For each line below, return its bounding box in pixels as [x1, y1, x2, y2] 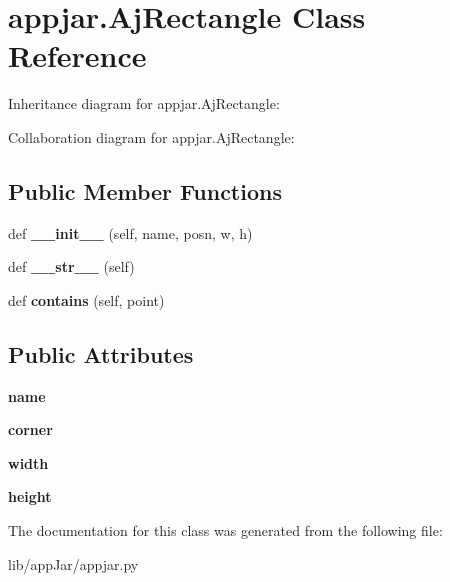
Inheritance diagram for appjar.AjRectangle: [8, 93, 280, 114]
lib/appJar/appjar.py [8, 553, 139, 574]
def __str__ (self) [8, 256, 135, 277]
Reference [8, 35, 147, 76]
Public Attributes [8, 338, 194, 369]
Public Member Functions [8, 175, 282, 206]
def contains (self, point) [8, 289, 165, 310]
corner [8, 419, 53, 440]
